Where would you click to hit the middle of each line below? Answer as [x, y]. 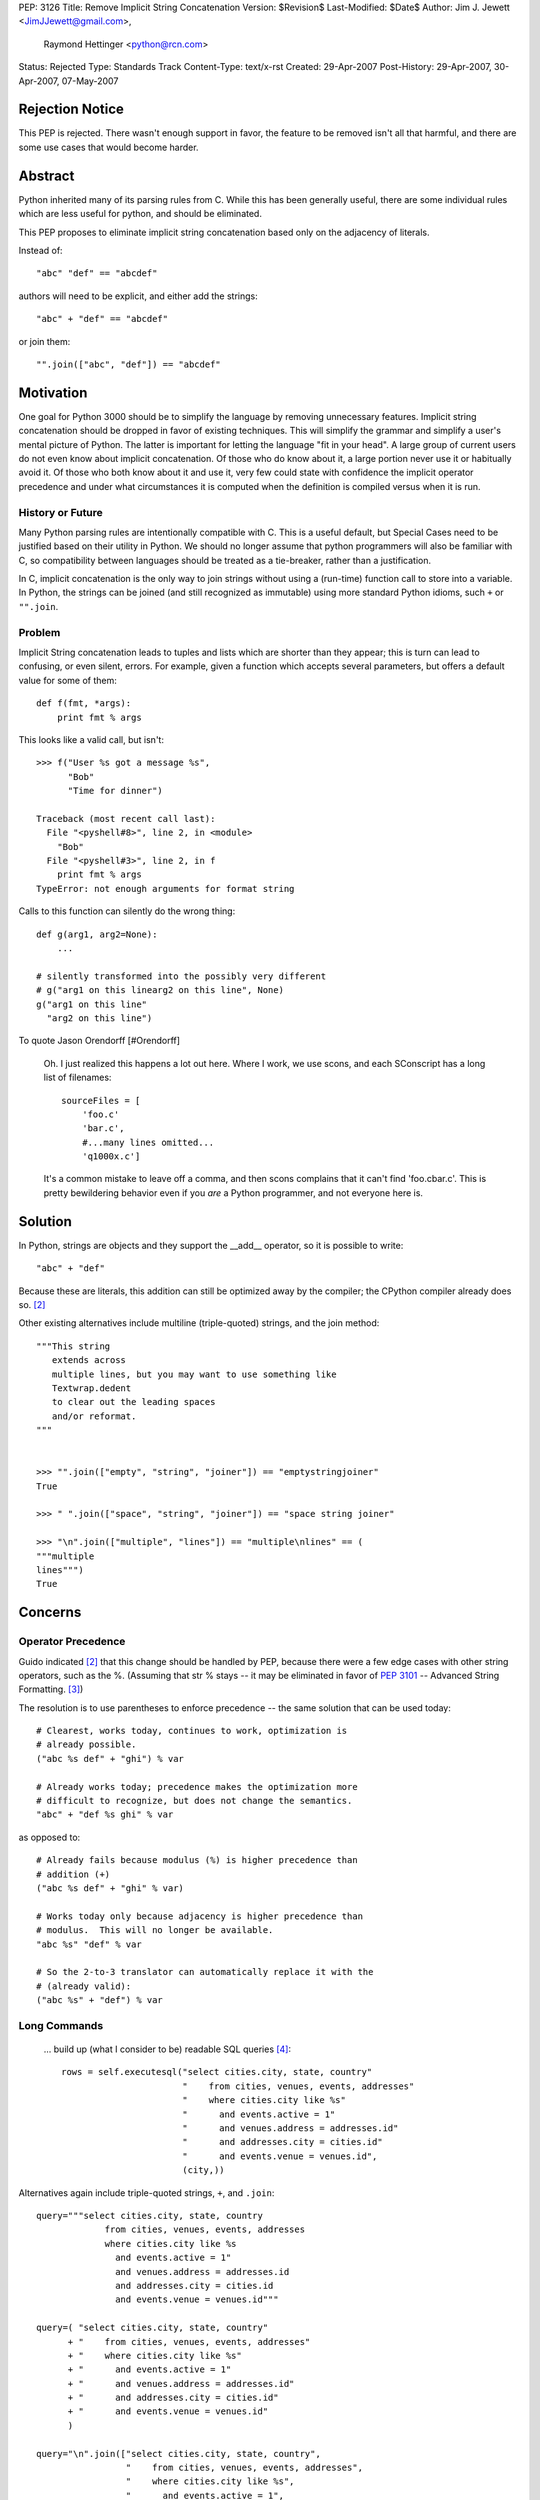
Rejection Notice [71, 109]
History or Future [61, 512]
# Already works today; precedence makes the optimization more [197, 1786]
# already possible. [86, 1744]
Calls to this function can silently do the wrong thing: [127, 911]
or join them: [44, 341]
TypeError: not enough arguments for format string [165, 888]
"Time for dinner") [115, 791]
